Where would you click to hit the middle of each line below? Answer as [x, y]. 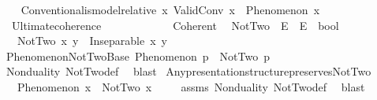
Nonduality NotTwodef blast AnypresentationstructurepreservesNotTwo [188, 71]
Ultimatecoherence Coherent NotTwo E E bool [175, 25]
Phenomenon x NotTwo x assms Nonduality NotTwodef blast [191, 86]
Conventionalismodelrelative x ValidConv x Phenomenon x [170, 9]
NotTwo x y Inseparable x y [92, 41]
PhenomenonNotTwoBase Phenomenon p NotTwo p [138, 56]
